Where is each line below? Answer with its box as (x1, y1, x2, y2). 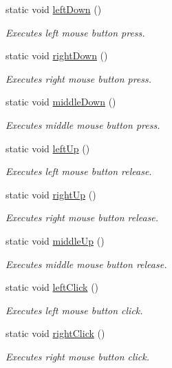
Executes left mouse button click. (6, 303, 143, 317)
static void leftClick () (6, 280, 99, 294)
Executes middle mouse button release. (6, 256, 167, 271)
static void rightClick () (6, 326, 105, 340)
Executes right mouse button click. (6, 349, 150, 363)
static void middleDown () (6, 94, 116, 109)
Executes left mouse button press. (6, 25, 145, 39)
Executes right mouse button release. (6, 210, 159, 225)
